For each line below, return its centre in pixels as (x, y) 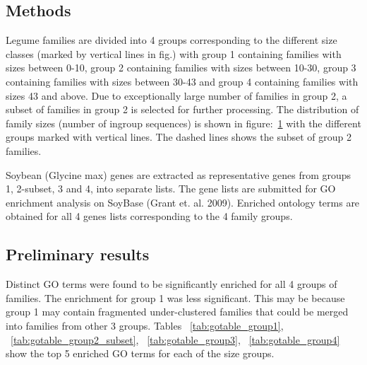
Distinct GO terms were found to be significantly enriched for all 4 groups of (172, 284)
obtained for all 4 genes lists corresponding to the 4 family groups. (149, 216)
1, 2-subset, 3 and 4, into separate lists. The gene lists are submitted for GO (171, 189)
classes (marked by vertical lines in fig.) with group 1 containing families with (174, 53)
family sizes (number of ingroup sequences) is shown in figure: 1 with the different (183, 123)
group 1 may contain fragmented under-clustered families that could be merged (177, 312)
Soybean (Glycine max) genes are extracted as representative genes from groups (179, 174)
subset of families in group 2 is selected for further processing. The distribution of (182, 109)
